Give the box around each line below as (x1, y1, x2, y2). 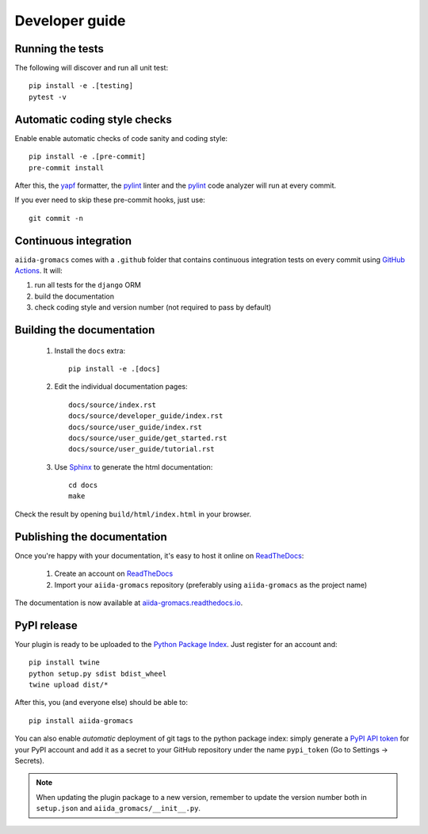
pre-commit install (29, 163, 105, 172)
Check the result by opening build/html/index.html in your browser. (14, 509, 252, 519)
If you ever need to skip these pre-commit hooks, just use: (14, 195, 205, 205)
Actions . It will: (14, 266, 63, 275)
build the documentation (34, 291, 115, 301)
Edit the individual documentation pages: (54, 382, 188, 391)
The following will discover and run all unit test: (14, 63, 169, 73)
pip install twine (29, 658, 101, 667)
